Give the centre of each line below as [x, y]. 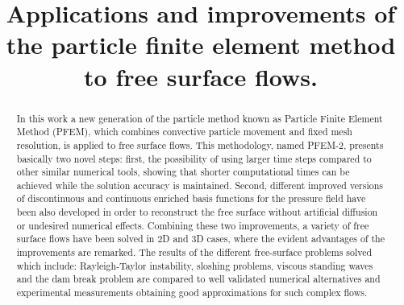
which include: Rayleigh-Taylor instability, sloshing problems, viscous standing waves [195, 265]
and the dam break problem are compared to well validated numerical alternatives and [198, 279]
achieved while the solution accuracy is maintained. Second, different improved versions [200, 185]
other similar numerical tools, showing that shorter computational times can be [183, 172]
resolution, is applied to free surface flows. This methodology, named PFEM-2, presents [200, 144]
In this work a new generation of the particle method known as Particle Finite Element [200, 118]
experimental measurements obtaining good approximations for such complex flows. [192, 293]
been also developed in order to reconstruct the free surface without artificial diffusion [197, 212]
